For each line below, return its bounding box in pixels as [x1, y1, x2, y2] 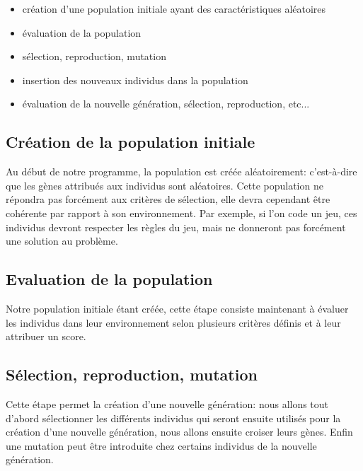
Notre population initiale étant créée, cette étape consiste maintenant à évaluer [6, 301, 349, 315]
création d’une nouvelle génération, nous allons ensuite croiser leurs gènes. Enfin [6, 424, 353, 439]
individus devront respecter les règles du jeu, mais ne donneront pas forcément [6, 219, 346, 234]
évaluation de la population [22, 25, 142, 40]
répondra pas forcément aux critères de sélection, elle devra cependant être [6, 192, 330, 207]
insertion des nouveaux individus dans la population [22, 72, 248, 87]
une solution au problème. [6, 233, 118, 248]
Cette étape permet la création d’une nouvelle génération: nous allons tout [6, 396, 329, 411]
